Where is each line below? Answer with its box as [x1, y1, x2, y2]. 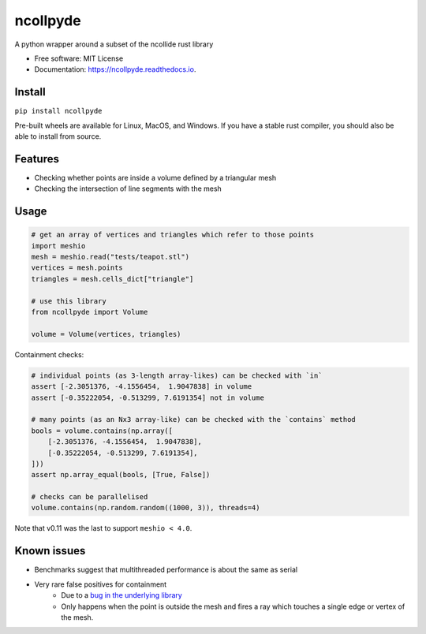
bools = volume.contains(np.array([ [31, 426, 174, 435]
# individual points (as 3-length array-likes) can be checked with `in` [31, 371, 323, 380]
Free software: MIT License [34, 54, 124, 63]
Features [14, 152, 59, 166]
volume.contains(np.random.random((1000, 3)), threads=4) [31, 503, 260, 513]
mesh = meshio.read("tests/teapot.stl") [31, 252, 189, 262]
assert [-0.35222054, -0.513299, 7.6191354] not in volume [31, 393, 264, 402]
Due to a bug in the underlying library [61, 591, 183, 600]
